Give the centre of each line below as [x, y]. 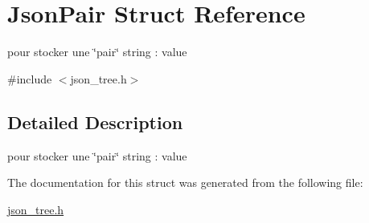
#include [30, 78]
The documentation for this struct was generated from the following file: [185, 182]
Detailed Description [95, 122]
